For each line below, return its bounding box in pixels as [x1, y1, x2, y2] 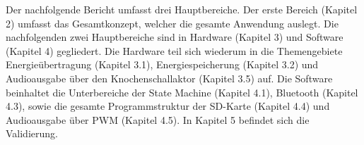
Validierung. [6, 126, 58, 141]
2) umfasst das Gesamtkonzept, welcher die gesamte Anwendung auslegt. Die [6, 15, 339, 30]
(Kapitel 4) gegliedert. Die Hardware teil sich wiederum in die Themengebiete [6, 43, 343, 58]
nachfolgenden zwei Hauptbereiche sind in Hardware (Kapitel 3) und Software [6, 30, 344, 44]
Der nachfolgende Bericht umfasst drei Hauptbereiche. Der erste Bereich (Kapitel [6, 2, 358, 16]
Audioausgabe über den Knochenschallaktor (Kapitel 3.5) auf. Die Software [6, 70, 333, 85]
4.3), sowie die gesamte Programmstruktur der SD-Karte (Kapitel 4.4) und [6, 99, 330, 113]
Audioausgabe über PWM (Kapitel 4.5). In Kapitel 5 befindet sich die [6, 112, 310, 127]
